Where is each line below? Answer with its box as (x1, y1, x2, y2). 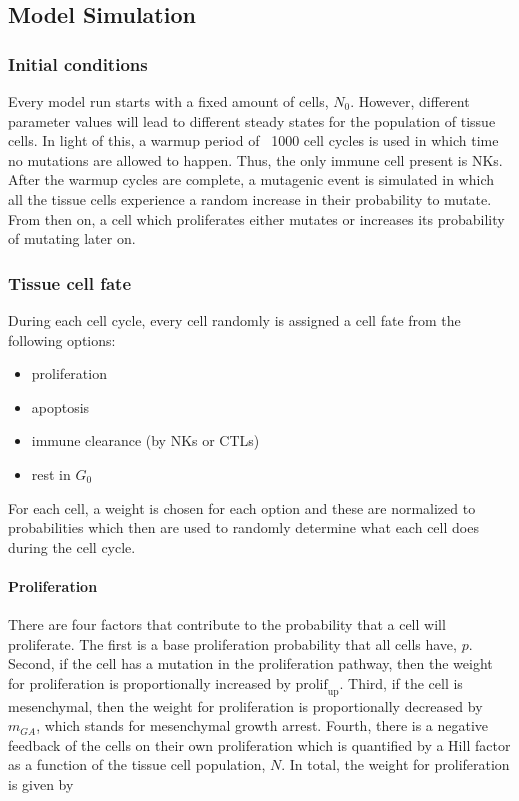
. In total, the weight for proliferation (281, 754, 510, 775)
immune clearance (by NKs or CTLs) (31, 430, 260, 451)
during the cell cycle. (8, 536, 136, 557)
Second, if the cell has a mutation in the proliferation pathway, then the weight (8, 653, 493, 674)
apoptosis (31, 396, 90, 417)
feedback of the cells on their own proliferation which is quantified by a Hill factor (8, 734, 511, 755)
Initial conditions (8, 51, 148, 76)
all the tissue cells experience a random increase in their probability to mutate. (8, 188, 492, 209)
